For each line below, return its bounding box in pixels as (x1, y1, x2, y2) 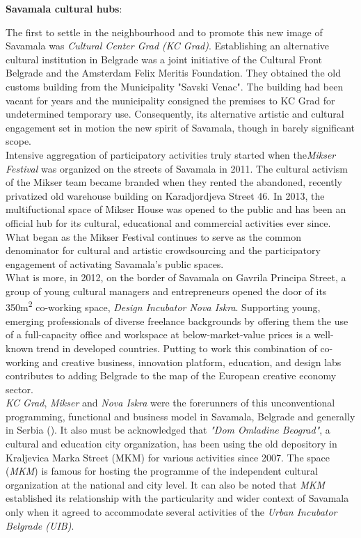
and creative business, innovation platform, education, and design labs (42, 354, 342, 369)
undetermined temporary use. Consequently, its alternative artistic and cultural (6, 106, 344, 121)
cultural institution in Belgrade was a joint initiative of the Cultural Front (6, 52, 322, 66)
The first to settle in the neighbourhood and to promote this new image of (6, 24, 323, 39)
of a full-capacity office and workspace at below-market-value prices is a (6, 327, 311, 342)
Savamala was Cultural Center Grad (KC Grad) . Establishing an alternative (6, 38, 330, 53)
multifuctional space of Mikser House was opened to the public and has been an (6, 202, 346, 216)
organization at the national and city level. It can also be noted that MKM (6, 477, 326, 491)
